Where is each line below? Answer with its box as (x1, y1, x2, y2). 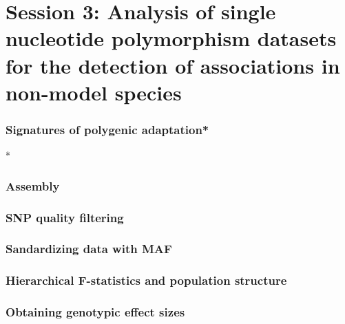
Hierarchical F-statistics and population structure (6, 272, 287, 289)
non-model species (6, 78, 182, 106)
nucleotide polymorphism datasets (6, 24, 337, 52)
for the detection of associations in (6, 51, 340, 79)
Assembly (6, 177, 60, 194)
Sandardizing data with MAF (6, 240, 172, 257)
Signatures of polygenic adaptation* (6, 120, 209, 138)
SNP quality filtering (6, 208, 124, 226)
